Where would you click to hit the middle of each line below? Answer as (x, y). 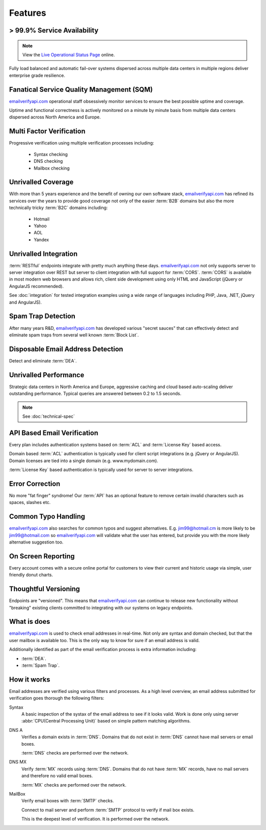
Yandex (41, 240)
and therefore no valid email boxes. (57, 776)
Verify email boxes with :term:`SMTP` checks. (68, 801)
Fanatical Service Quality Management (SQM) (81, 90)
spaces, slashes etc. (30, 503)
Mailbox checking (52, 168)
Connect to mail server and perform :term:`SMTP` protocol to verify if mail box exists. (108, 810)
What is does (30, 622)
